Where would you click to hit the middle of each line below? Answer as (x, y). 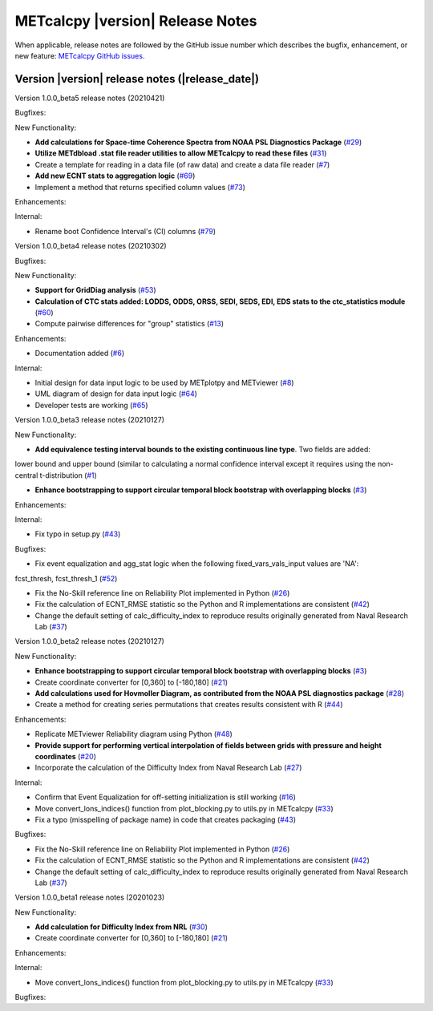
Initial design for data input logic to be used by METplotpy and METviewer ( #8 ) (164, 383)
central (26, 475)
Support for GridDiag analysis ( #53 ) (95, 290)
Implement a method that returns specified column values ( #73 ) (140, 187)
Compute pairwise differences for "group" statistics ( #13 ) (129, 324)
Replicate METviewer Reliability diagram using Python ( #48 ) (134, 734)
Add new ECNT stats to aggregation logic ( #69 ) (115, 176)
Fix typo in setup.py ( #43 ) (78, 534)
